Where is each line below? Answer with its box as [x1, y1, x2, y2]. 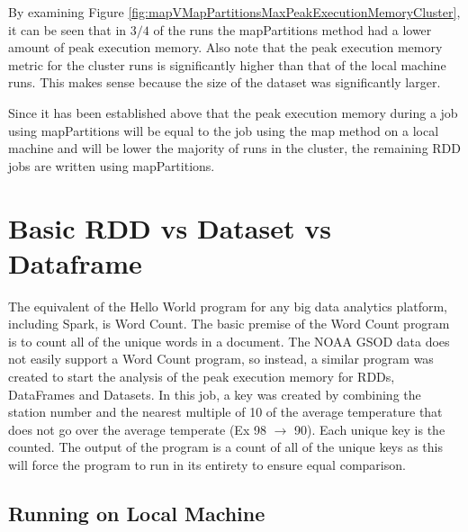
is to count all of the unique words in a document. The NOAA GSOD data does [8, 331, 450, 350]
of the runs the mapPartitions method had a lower [153, 20, 432, 39]
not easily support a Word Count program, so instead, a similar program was [8, 349, 434, 368]
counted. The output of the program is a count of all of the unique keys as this [8, 437, 443, 456]
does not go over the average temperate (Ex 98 [8, 419, 266, 438]
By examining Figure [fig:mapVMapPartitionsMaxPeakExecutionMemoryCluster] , [8, 3, 461, 21]
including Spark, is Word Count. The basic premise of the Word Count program [8, 314, 450, 333]
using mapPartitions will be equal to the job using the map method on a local [8, 121, 439, 140]
